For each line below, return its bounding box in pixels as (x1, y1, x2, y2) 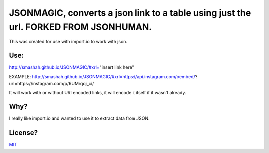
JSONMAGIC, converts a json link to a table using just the (9, 7, 251, 18)
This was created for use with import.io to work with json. (9, 39, 127, 45)
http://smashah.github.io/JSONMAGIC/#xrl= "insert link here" (9, 64, 134, 70)
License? (9, 129, 38, 137)
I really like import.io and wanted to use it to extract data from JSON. (9, 115, 150, 121)
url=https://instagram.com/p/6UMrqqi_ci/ (9, 81, 94, 87)
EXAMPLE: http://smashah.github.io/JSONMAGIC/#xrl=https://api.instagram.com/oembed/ (9, 73, 195, 79)
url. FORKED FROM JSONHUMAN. (9, 21, 152, 32)
